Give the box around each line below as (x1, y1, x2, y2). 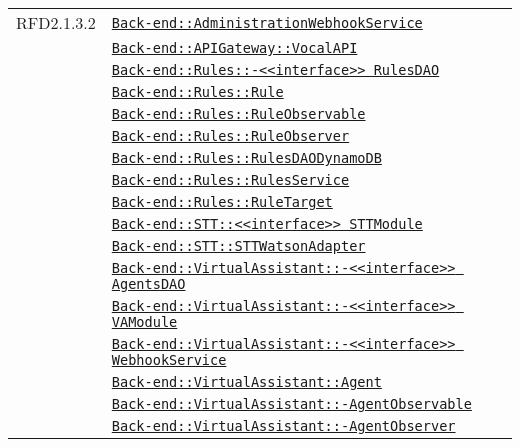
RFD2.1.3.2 (16, 11, 96, 34)
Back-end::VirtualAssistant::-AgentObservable (111, 396, 472, 412)
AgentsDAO (111, 276, 186, 292)
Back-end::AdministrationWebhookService (111, 14, 423, 31)
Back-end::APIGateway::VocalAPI (111, 40, 358, 56)
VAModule (111, 314, 178, 330)
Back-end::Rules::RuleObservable (111, 106, 366, 122)
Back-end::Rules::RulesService (111, 172, 350, 188)
